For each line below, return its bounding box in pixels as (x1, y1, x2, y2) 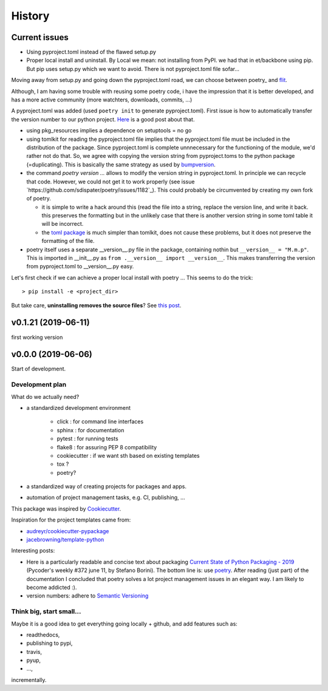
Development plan (11, 380, 67, 389)
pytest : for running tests (56, 435, 118, 443)
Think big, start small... (11, 607, 81, 616)
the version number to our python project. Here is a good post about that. (11, 115, 195, 123)
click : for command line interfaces (56, 418, 144, 425)
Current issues (11, 32, 69, 43)
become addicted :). (26, 584, 77, 591)
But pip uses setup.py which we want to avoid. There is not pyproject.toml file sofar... (26, 65, 240, 72)
